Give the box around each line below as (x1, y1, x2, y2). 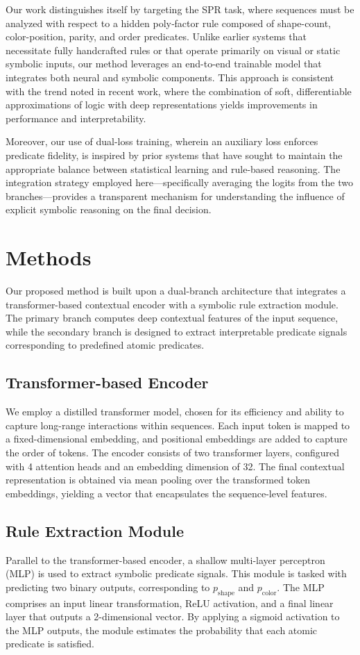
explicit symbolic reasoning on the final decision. (6, 202, 212, 217)
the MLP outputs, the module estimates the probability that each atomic (6, 622, 318, 637)
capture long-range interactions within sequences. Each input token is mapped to (6, 417, 350, 432)
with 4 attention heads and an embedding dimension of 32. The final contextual (6, 458, 345, 473)
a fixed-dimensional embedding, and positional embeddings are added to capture (6, 431, 348, 446)
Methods (6, 243, 92, 272)
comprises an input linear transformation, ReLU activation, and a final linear (6, 595, 334, 610)
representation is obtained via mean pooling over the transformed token (6, 472, 311, 487)
